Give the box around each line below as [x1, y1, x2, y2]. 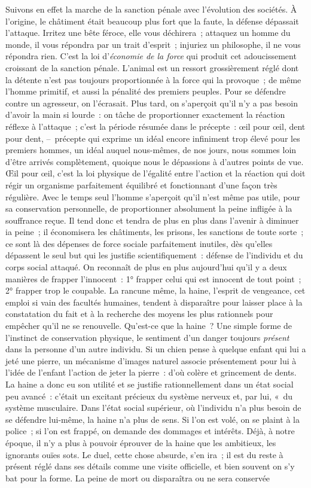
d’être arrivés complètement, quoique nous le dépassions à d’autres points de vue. [5, 155, 304, 167]
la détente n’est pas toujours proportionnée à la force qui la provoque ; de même [5, 73, 301, 86]
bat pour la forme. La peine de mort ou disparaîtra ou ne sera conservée [5, 471, 270, 484]
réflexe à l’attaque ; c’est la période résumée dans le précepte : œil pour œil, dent [5, 120, 306, 132]
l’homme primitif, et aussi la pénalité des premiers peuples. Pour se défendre [5, 85, 286, 97]
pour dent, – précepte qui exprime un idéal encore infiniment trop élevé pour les [5, 132, 300, 144]
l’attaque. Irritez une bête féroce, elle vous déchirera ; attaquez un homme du [5, 26, 291, 39]
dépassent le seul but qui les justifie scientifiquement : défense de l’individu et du [5, 249, 303, 261]
